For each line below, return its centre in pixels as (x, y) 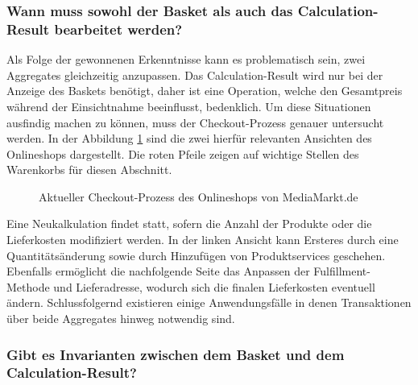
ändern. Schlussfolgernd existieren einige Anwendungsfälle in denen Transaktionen (209, 302)
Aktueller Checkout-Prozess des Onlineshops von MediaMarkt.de (199, 196)
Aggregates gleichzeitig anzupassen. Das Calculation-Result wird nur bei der (195, 75)
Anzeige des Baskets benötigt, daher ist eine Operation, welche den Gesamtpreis (205, 91)
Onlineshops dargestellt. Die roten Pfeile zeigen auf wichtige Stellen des (183, 153)
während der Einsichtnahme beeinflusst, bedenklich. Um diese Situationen (189, 106)
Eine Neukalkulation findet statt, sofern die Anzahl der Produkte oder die (189, 224)
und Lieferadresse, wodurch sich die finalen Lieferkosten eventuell (214, 286)
